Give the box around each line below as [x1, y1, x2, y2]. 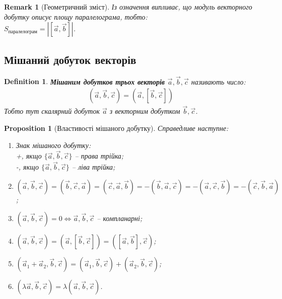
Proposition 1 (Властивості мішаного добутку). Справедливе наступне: [4, 123, 229, 133]
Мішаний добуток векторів [4, 51, 136, 67]
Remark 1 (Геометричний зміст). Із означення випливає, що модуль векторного [4, 2, 252, 12]
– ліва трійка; [72, 162, 115, 172]
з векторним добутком [109, 106, 180, 116]
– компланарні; [97, 213, 143, 223]
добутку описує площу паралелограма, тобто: [4, 11, 148, 22]
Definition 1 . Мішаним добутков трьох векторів [4, 76, 165, 87]
